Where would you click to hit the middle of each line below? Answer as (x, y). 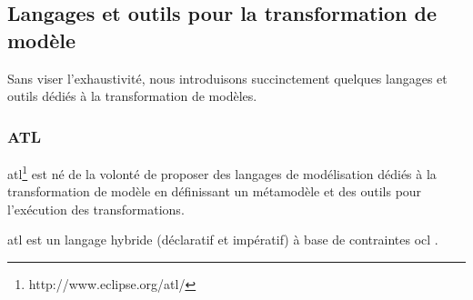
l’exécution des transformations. (96, 209)
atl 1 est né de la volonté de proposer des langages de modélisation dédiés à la (222, 172)
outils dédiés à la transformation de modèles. (132, 96)
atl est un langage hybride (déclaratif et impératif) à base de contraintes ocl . (223, 240)
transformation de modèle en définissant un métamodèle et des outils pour (215, 191)
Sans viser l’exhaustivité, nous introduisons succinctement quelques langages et (227, 78)
